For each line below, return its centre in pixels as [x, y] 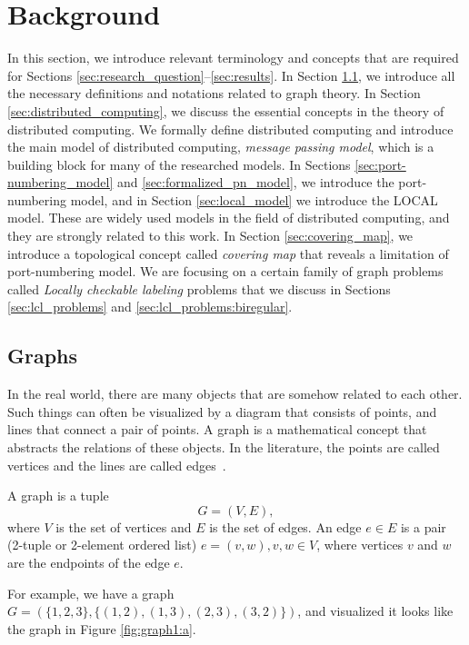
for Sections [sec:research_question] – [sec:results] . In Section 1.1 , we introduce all [231, 75]
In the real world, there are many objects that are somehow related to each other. [235, 394]
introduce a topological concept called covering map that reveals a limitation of [228, 253]
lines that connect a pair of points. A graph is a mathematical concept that [217, 429]
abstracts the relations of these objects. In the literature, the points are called [224, 447]
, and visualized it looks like [375, 611]
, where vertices [360, 545]
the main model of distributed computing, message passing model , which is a [221, 147]
